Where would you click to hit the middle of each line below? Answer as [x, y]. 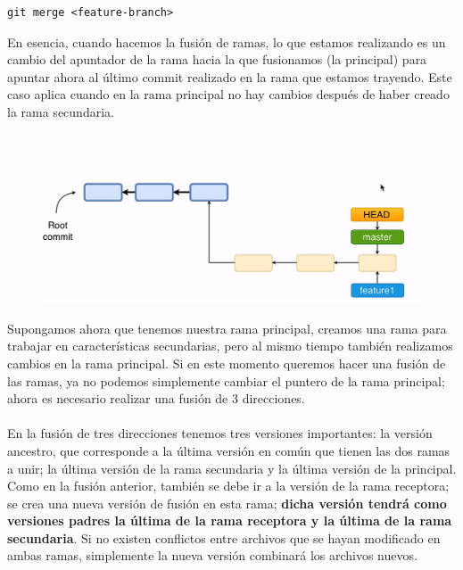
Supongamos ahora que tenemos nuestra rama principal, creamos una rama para [227, 328]
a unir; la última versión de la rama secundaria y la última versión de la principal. [232, 468]
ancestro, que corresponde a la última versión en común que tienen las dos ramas [229, 450]
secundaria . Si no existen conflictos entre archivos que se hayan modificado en [224, 537]
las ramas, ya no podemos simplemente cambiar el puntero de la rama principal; [226, 380]
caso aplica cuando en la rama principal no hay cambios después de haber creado [228, 94]
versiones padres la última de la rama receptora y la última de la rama [230, 520]
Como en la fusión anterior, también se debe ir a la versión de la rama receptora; [228, 486]
